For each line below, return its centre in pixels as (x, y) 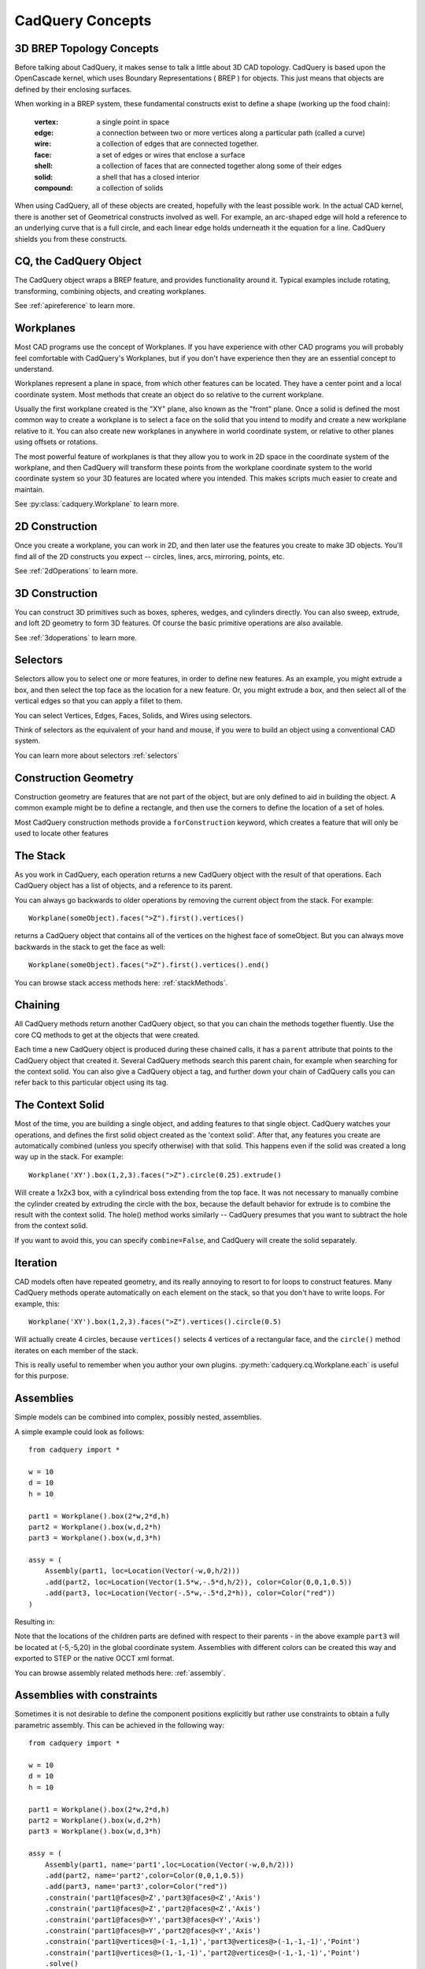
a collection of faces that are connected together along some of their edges (219, 166)
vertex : (46, 121)
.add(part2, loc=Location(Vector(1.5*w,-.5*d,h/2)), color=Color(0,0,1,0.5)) (198, 1582)
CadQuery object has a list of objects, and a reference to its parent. (124, 885)
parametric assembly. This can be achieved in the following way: (119, 1725)
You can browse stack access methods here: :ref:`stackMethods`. (121, 983)
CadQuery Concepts (83, 20)
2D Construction (56, 527)
